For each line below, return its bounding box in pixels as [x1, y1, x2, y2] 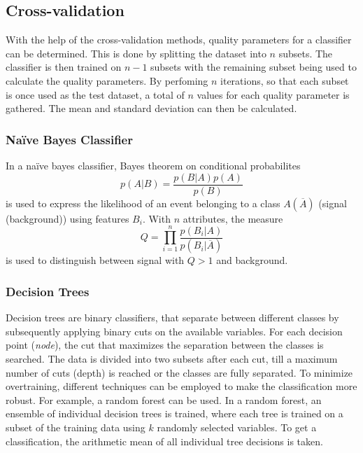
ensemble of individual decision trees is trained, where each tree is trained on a [6, 406, 343, 421]
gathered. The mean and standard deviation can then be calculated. [6, 101, 297, 116]
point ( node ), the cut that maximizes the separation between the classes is [6, 337, 324, 352]
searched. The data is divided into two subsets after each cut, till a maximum [6, 351, 338, 366]
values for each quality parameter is [197, 87, 350, 102]
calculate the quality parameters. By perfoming [6, 73, 208, 88]
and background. [216, 253, 288, 267]
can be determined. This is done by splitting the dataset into [6, 46, 266, 60]
